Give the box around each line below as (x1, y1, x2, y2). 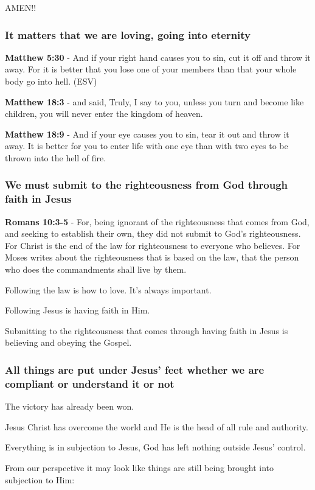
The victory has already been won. (5, 400, 134, 413)
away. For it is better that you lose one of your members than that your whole (5, 63, 297, 75)
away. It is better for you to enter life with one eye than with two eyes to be (5, 139, 288, 152)
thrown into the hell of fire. (5, 151, 106, 164)
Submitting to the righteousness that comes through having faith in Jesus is (5, 324, 288, 337)
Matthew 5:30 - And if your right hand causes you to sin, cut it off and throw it (5, 51, 311, 63)
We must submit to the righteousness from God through (5, 177, 288, 192)
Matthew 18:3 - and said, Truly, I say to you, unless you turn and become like (5, 95, 304, 108)
